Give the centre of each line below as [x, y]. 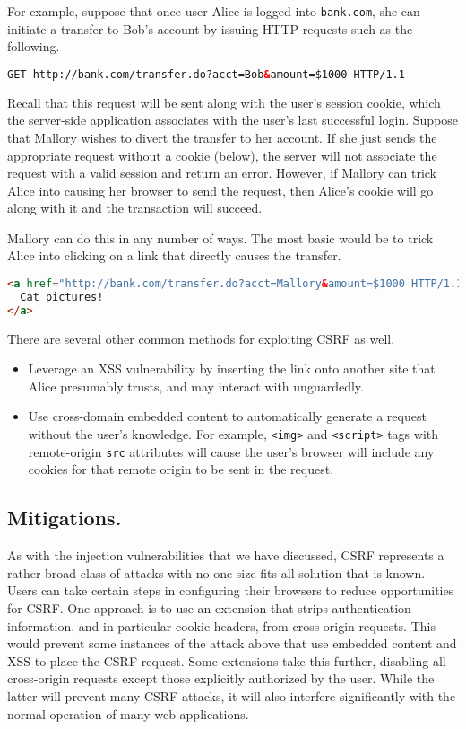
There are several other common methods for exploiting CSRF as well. [201, 338]
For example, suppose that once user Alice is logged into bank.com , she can [214, 11]
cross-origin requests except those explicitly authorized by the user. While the [221, 678]
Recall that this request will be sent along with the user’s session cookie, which [224, 102]
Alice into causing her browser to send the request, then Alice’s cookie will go [220, 190]
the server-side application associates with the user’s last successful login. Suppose [233, 120]
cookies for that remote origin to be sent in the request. [181, 469]
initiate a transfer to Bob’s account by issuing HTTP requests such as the [210, 28]
